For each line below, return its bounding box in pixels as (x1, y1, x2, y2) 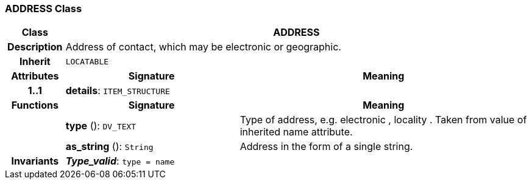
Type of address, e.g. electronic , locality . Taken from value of (239, 114, 527, 126)
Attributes (11, 70, 59, 83)
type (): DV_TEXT (65, 120, 137, 132)
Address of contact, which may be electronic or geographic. (65, 41, 341, 53)
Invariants (11, 155, 59, 168)
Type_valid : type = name (65, 155, 175, 168)
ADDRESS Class (5, 2, 82, 15)
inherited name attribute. (239, 126, 353, 138)
